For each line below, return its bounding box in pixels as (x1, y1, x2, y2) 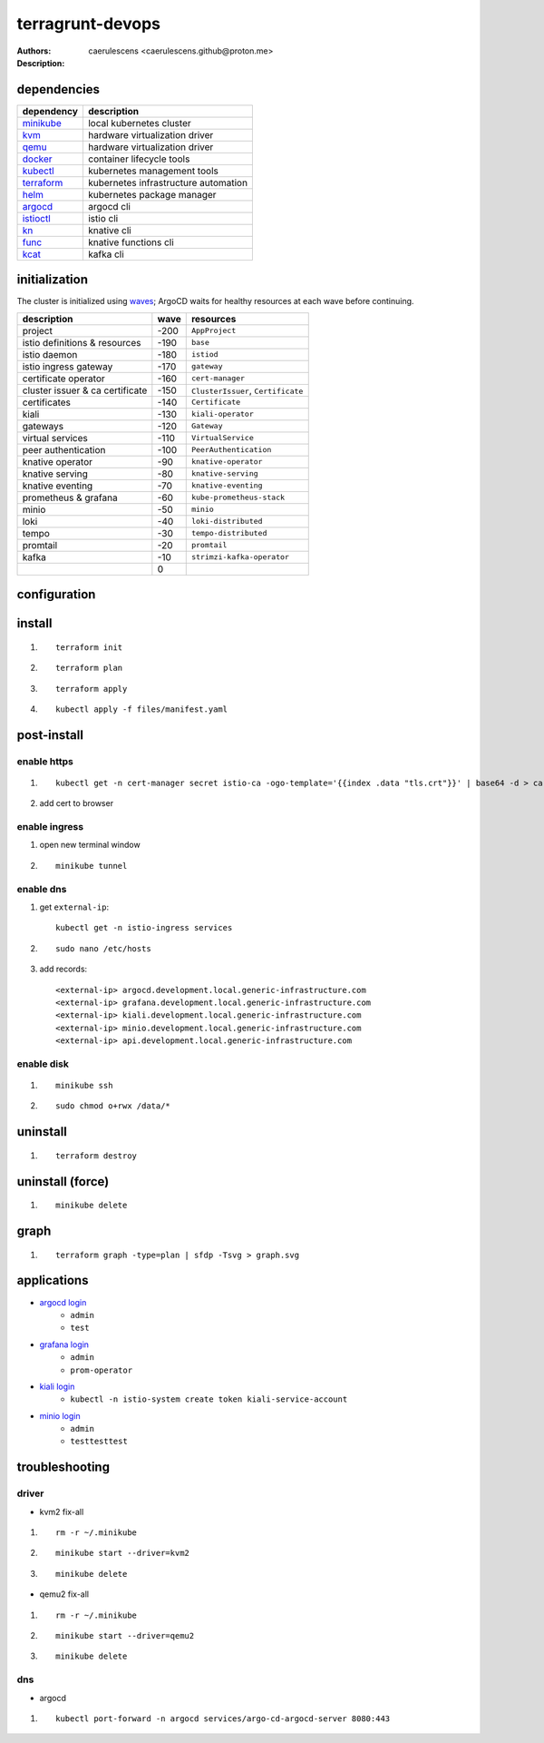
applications (16, 1273, 89, 1288)
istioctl (22, 212, 52, 224)
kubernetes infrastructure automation (87, 176, 248, 189)
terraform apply (55, 684, 128, 694)
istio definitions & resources (22, 336, 141, 349)
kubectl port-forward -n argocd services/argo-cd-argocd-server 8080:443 (55, 1713, 391, 1724)
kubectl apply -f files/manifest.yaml (55, 704, 228, 714)
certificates (22, 396, 72, 409)
